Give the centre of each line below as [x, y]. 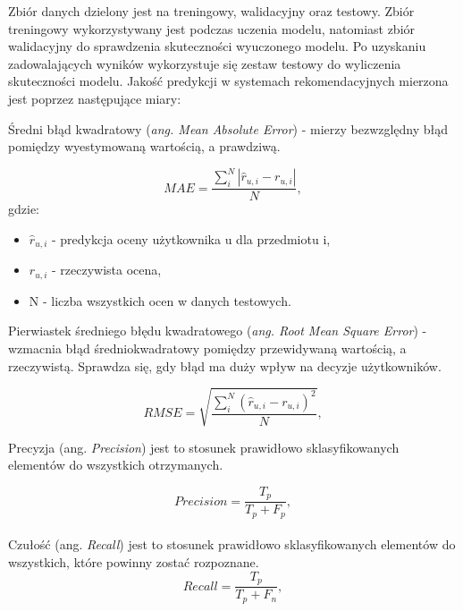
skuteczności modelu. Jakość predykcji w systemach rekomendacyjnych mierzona [228, 81]
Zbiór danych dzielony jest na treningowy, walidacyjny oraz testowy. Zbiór [211, 11]
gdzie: [24, 209]
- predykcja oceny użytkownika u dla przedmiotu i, [191, 238]
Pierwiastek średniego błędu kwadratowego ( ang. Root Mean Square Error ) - [218, 331]
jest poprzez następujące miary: [95, 98]
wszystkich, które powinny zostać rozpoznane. [134, 562]
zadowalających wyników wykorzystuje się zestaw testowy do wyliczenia [205, 63]
